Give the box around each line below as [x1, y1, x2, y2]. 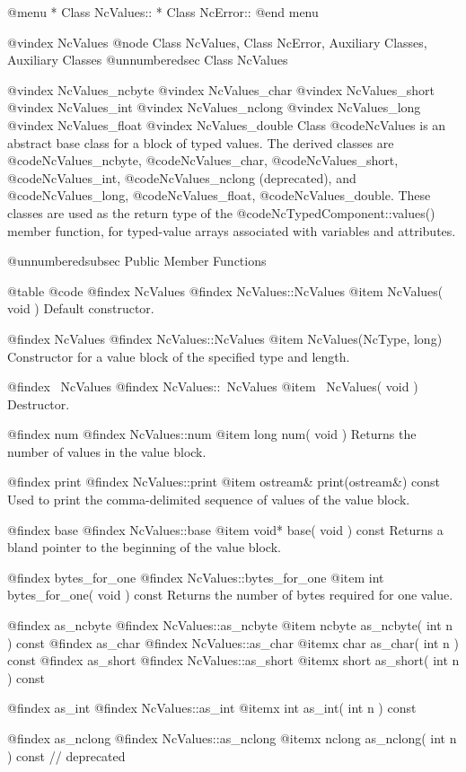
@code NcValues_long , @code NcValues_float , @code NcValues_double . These [7, 186, 431, 205]
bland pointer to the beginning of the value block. [7, 538, 281, 557]
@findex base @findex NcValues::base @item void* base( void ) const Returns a [7, 520, 444, 539]
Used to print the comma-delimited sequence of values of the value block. [7, 490, 410, 509]
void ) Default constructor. [7, 299, 154, 318]
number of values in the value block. [7, 442, 207, 461]
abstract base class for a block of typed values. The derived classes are [7, 133, 394, 152]
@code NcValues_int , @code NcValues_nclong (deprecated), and [7, 168, 356, 187]
